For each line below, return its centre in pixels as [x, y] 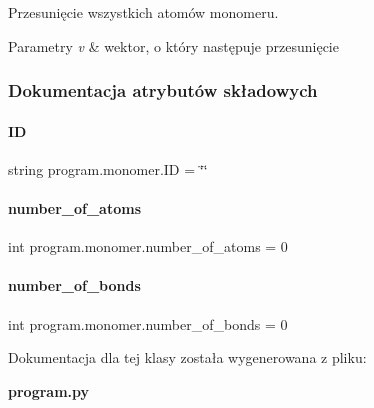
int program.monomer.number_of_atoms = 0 [148, 246]
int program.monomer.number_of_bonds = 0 [148, 323]
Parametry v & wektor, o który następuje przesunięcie [173, 45]
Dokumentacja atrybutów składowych [163, 90]
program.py [49, 390]
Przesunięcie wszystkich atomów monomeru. [143, 12]
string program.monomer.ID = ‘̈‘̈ [108, 168]
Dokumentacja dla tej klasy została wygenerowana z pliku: [187, 357]
